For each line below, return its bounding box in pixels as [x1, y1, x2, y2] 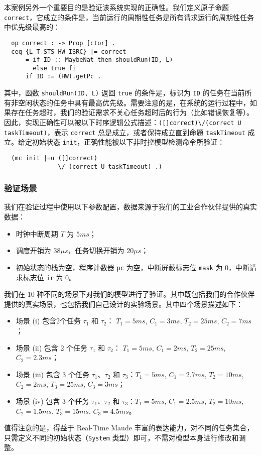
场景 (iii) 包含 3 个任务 [16, 369, 90, 379]
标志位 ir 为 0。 [23, 272, 76, 282]
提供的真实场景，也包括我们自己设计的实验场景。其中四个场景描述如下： [4, 298, 243, 309]
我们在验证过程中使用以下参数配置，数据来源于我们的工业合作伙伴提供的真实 [4, 201, 257, 212]
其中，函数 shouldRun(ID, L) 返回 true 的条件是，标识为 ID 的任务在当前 [4, 87, 245, 98]
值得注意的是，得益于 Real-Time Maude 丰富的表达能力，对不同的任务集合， [4, 422, 254, 433]
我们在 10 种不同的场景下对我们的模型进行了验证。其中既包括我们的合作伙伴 [4, 289, 255, 299]
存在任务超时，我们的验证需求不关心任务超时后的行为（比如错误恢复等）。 [11, 107, 253, 118]
